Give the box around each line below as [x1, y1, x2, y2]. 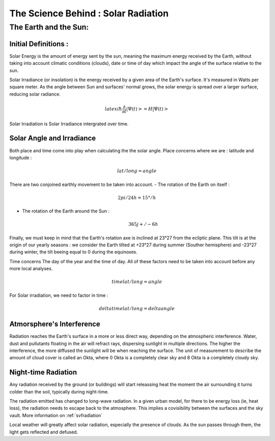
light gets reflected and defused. [9, 429, 78, 435]
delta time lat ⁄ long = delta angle [99, 306, 175, 312]
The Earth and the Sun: [9, 22, 89, 32]
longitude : [9, 154, 32, 160]
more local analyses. [9, 266, 53, 272]
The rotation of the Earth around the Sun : [22, 208, 109, 214]
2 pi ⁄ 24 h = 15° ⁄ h [118, 195, 156, 200]
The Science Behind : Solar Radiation [9, 8, 169, 19]
